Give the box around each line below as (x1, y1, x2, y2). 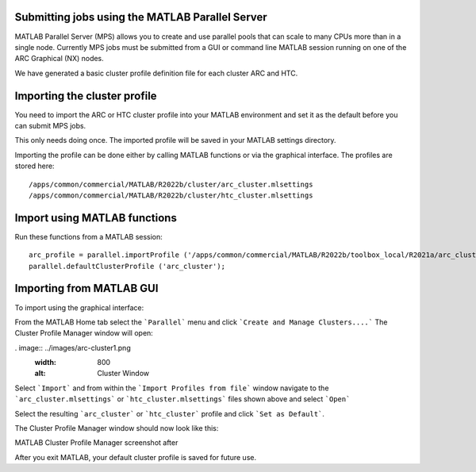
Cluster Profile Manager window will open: (14, 328, 154, 338)
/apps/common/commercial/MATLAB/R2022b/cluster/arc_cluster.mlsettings (29, 179, 313, 189)
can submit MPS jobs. (14, 121, 86, 130)
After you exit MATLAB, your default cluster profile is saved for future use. (14, 452, 257, 462)
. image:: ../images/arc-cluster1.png (14, 343, 131, 352)
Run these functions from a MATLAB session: (14, 232, 163, 241)
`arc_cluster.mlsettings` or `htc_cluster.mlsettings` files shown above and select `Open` (14, 394, 351, 404)
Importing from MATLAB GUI (14, 282, 159, 295)
